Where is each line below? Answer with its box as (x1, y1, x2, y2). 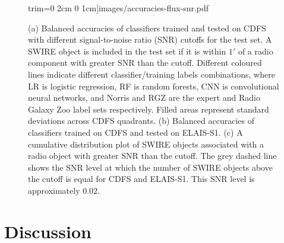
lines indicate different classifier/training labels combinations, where (28, 68, 275, 80)
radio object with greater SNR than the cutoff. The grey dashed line (28, 149, 277, 162)
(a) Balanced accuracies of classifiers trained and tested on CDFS (28, 21, 266, 34)
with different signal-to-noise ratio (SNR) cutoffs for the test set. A (28, 33, 272, 46)
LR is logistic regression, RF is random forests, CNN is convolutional (28, 79, 279, 92)
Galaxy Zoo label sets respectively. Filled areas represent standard (28, 103, 269, 115)
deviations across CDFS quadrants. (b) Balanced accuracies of (28, 114, 255, 127)
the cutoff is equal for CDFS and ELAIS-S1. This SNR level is (28, 172, 255, 185)
